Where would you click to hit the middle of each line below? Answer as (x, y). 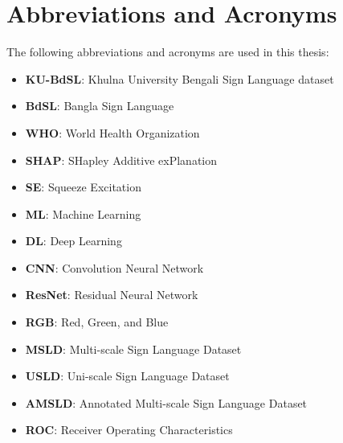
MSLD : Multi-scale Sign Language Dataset (133, 349)
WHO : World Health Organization (112, 132)
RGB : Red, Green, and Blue (97, 322)
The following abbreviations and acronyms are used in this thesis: (168, 52)
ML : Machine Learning (83, 213)
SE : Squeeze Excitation (83, 187)
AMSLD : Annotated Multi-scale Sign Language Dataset (166, 402)
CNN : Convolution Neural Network (114, 267)
